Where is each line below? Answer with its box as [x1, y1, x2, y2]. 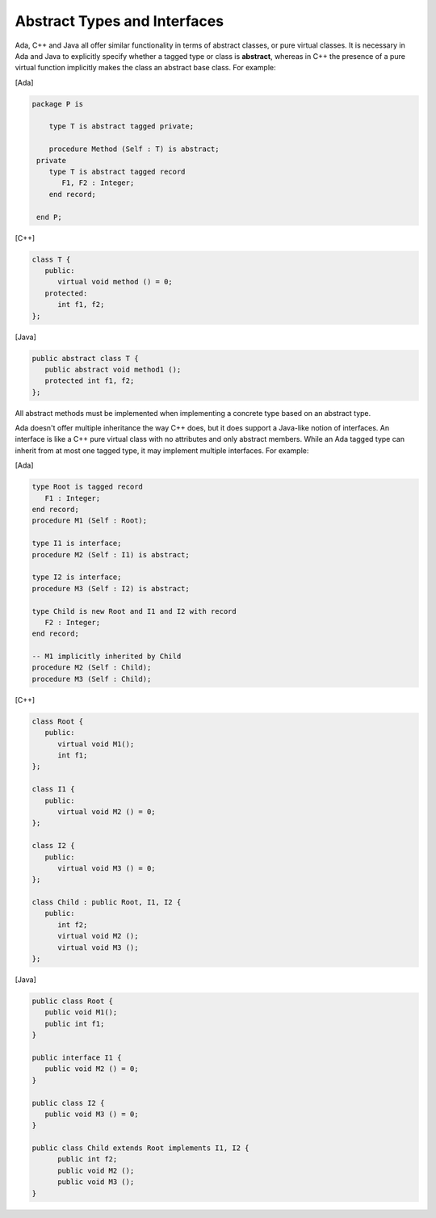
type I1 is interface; [31, 539, 122, 548]
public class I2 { [31, 1098, 105, 1107]
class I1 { [31, 784, 75, 794]
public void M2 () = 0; [44, 1065, 139, 1073]
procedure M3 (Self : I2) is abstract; [31, 584, 190, 593]
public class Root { [31, 996, 113, 1006]
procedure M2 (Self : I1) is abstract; [31, 550, 190, 559]
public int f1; [44, 1018, 105, 1028]
